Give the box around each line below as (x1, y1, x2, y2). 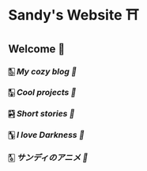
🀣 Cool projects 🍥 (8, 87, 77, 98)
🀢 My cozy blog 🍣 (8, 66, 77, 77)
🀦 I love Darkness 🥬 (8, 130, 85, 141)
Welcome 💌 (8, 42, 66, 55)
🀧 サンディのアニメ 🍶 (8, 152, 89, 163)
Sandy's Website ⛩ (8, 6, 140, 25)
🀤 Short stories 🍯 (8, 108, 75, 120)
